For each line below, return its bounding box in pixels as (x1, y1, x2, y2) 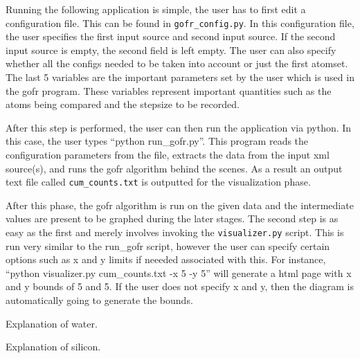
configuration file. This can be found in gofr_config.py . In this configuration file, (6, 15, 354, 30)
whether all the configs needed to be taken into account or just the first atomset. (6, 56, 348, 71)
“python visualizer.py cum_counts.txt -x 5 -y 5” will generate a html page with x (6, 265, 352, 280)
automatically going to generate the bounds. (6, 293, 193, 307)
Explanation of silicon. (6, 339, 101, 354)
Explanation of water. (6, 316, 98, 330)
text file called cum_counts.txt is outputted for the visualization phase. (6, 174, 311, 189)
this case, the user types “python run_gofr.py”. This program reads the (6, 134, 309, 148)
